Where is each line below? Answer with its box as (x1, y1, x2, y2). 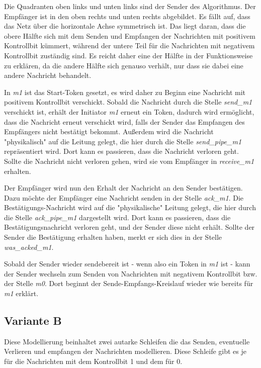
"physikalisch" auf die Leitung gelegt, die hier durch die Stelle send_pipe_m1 (4, 136, 242, 146)
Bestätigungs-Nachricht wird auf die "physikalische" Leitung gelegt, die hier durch (4, 202, 256, 213)
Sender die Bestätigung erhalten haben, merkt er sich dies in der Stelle (4, 232, 222, 242)
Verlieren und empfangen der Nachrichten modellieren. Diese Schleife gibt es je (4, 346, 246, 356)
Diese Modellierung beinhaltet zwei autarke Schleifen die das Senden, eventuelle (4, 336, 250, 346)
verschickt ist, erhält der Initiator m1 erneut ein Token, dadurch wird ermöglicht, (4, 106, 254, 117)
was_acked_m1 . (4, 241, 54, 252)
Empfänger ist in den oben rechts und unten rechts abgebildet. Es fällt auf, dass (4, 11, 250, 21)
